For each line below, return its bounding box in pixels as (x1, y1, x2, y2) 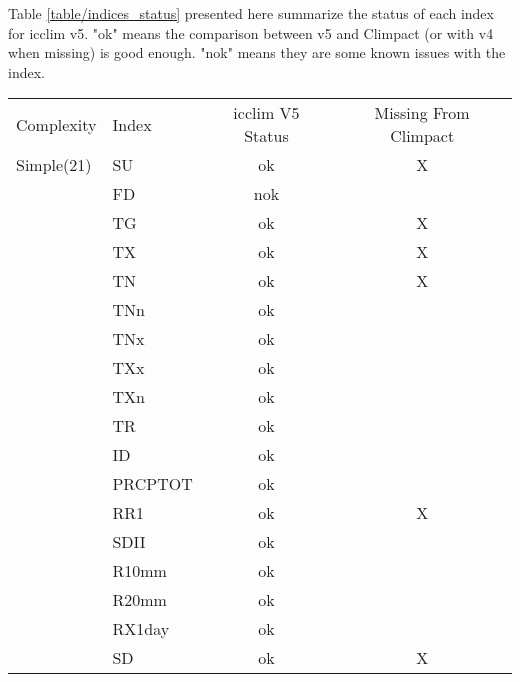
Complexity (16, 112, 97, 136)
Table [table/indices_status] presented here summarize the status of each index (8, 3, 494, 23)
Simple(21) (16, 153, 92, 177)
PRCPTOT (112, 472, 193, 496)
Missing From (374, 101, 470, 125)
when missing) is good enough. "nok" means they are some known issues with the (8, 42, 506, 63)
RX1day (112, 617, 170, 641)
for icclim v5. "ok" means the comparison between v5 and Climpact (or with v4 (8, 22, 494, 43)
